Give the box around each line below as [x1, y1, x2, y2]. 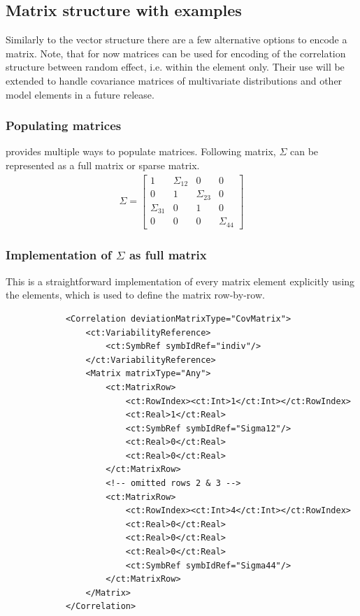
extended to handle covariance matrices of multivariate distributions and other [6, 73, 343, 87]
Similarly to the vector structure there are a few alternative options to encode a [6, 32, 347, 47]
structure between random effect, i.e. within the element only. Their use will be [6, 59, 345, 74]
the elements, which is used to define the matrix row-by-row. [6, 287, 265, 302]
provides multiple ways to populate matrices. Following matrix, [6, 144, 276, 159]
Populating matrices [6, 117, 122, 134]
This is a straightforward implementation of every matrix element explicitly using [6, 273, 355, 288]
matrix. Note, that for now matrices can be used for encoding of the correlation [6, 45, 346, 60]
